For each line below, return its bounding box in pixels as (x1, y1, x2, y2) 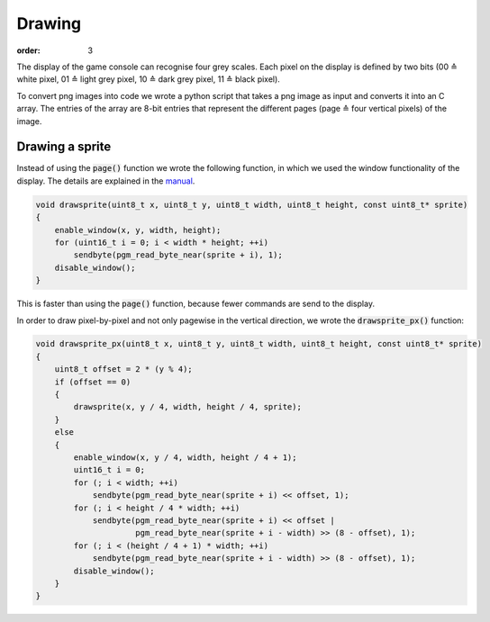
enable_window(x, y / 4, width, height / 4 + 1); (73, 453, 297, 463)
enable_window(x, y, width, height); (54, 225, 222, 235)
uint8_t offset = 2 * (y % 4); (54, 365, 193, 374)
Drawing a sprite (16, 140, 112, 155)
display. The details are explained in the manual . (16, 176, 195, 186)
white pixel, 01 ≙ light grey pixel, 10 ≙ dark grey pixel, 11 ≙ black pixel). (16, 74, 281, 85)
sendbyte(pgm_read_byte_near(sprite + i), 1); (73, 250, 283, 260)
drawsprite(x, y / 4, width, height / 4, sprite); (73, 401, 302, 412)
